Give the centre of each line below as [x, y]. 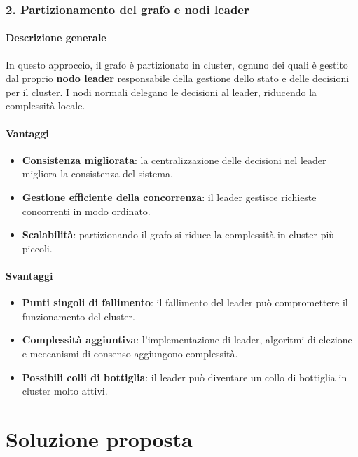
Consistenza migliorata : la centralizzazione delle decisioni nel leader [174, 159]
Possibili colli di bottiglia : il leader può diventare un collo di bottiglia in [185, 377]
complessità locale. [46, 105]
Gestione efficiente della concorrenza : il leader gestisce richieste [169, 197]
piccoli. [37, 248]
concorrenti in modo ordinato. [86, 211]
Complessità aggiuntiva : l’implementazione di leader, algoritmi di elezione [187, 340]
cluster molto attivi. [65, 391]
